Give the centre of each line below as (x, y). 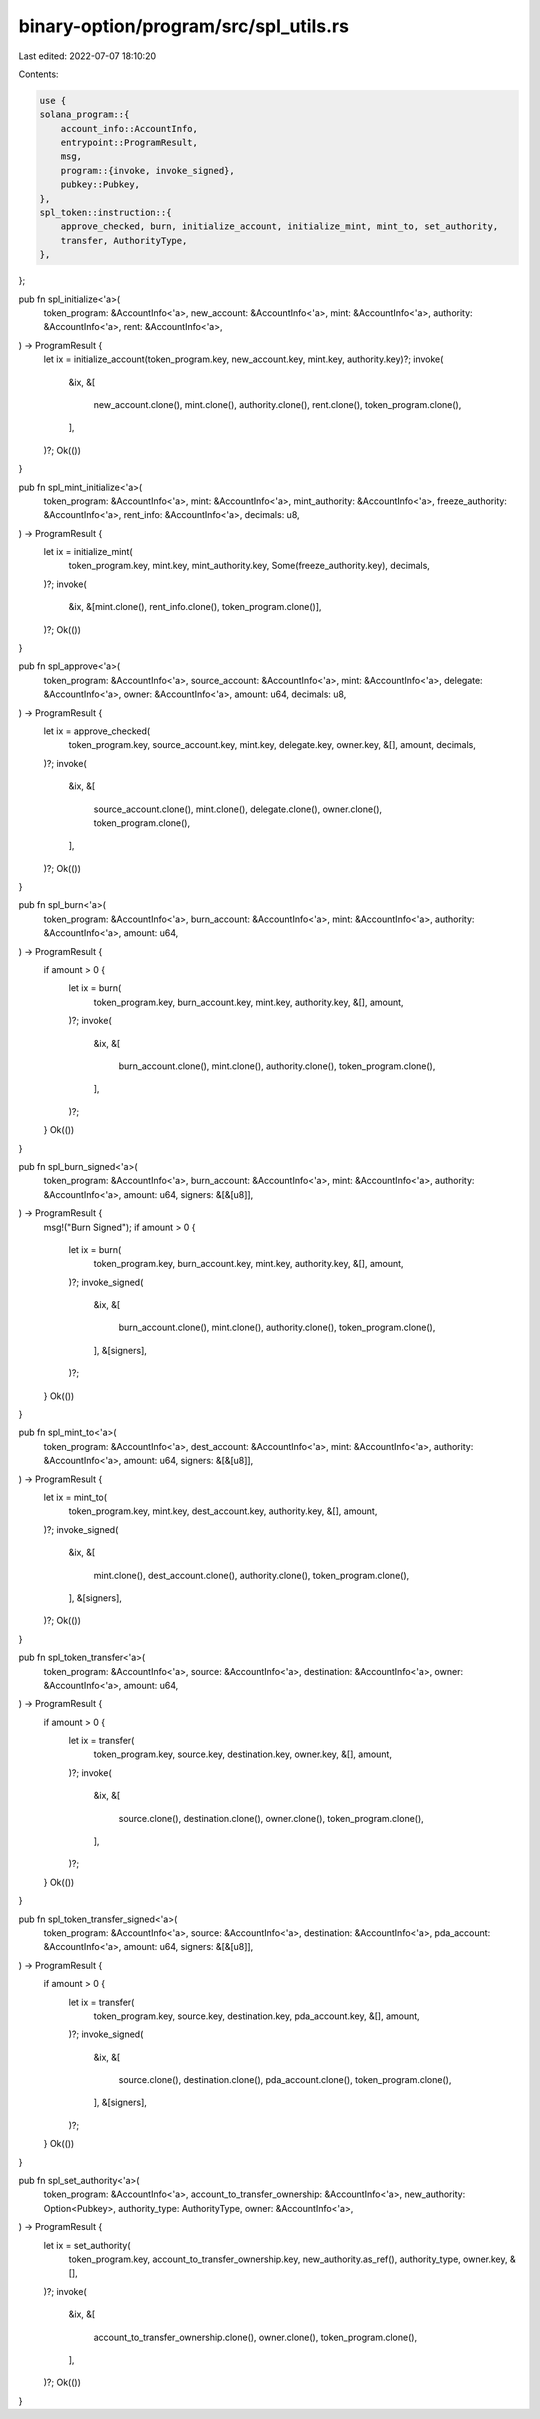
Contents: (38, 74)
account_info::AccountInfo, (129, 128)
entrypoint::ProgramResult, (129, 143)
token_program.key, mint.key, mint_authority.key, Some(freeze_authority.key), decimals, (249, 566)
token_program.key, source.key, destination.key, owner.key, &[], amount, (242, 1754)
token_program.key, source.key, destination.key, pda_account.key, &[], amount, (256, 2016)
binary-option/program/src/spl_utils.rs (184, 26)
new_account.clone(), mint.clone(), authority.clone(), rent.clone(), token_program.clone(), (277, 404)
